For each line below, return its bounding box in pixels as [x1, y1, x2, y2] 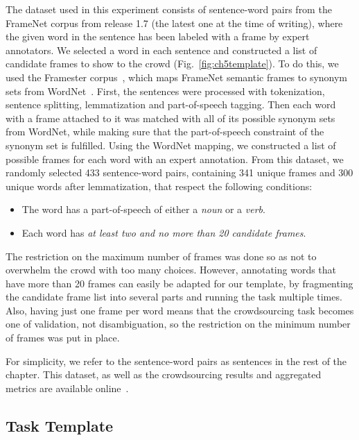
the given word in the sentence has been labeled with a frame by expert [6, 29, 310, 44]
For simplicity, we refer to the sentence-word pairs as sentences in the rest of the [6, 353, 347, 368]
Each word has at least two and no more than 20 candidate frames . [21, 225, 306, 239]
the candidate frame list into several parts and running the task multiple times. [6, 289, 342, 304]
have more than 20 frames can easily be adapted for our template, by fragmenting [6, 276, 353, 290]
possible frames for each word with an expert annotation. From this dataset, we [6, 151, 344, 166]
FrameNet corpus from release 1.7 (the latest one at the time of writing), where [6, 15, 343, 30]
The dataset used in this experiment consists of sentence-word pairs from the [6, 2, 332, 16]
